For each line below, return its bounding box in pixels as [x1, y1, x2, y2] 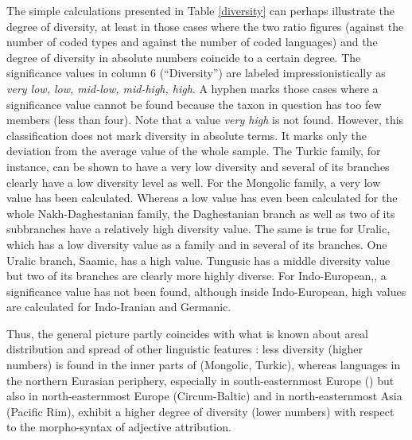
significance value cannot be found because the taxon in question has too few [6, 95, 382, 112]
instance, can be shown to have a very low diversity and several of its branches [6, 158, 390, 174]
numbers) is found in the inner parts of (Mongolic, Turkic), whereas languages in [6, 356, 401, 373]
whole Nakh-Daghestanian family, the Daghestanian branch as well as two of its [6, 204, 395, 221]
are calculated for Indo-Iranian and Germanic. [6, 298, 231, 315]
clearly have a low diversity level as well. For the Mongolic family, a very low [6, 173, 381, 190]
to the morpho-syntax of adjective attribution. [6, 419, 231, 435]
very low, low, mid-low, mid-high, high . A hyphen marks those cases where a [6, 80, 379, 96]
